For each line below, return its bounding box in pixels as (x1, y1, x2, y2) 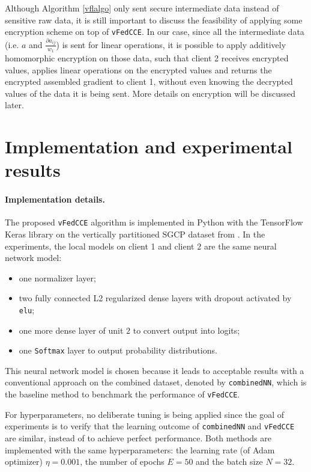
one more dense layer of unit (19, 323, 124, 336)
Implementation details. (5, 193, 105, 206)
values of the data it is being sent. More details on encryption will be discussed (5, 87, 295, 99)
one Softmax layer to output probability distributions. (19, 344, 217, 357)
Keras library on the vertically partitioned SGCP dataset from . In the (5, 228, 265, 241)
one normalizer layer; (19, 271, 96, 284)
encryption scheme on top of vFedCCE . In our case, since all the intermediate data (5, 25, 304, 38)
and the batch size (196, 455, 263, 468)
